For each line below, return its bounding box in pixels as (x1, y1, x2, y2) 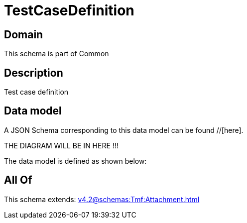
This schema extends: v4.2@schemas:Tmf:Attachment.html (4, 195, 200, 204)
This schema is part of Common (4, 49, 109, 58)
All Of (4, 174, 32, 187)
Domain (4, 28, 43, 41)
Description (4, 66, 63, 79)
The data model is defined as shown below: (4, 156, 147, 165)
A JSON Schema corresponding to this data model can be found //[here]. (4, 125, 244, 134)
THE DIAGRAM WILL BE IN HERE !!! (4, 141, 119, 150)
